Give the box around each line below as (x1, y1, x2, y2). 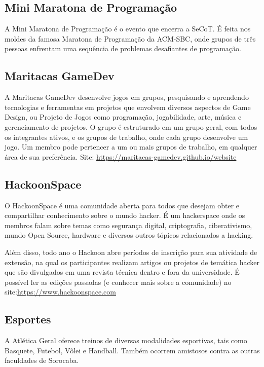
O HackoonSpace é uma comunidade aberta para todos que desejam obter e (5, 200, 240, 210)
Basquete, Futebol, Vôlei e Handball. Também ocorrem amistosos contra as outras (5, 345, 260, 355)
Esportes (5, 311, 51, 327)
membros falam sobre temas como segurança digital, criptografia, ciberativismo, (5, 219, 252, 230)
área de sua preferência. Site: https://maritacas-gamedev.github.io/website (5, 151, 237, 162)
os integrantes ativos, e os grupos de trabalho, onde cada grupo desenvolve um (5, 131, 248, 142)
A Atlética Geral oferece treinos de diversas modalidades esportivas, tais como (5, 335, 247, 346)
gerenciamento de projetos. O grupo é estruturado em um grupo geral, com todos (5, 121, 257, 132)
